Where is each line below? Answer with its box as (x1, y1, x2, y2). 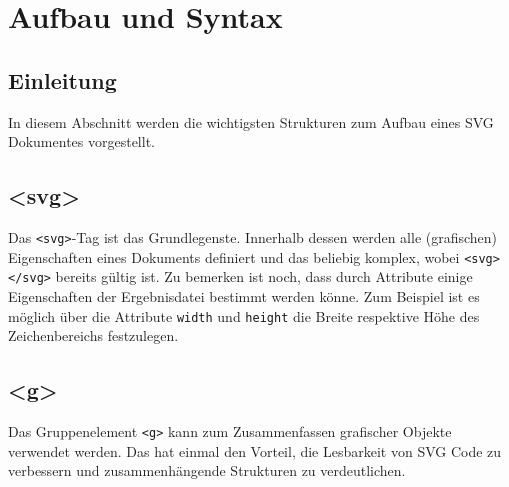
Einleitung (8, 64, 117, 95)
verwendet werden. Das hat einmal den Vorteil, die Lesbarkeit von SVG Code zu (8, 440, 502, 461)
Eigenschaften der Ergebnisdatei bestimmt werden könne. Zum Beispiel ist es (8, 285, 480, 306)
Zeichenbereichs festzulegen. (8, 325, 179, 346)
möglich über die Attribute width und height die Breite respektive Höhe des (8, 305, 480, 326)
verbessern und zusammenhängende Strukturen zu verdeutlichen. (8, 460, 406, 481)
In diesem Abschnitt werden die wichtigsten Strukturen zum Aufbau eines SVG (8, 111, 494, 132)
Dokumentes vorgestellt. (8, 131, 155, 152)
